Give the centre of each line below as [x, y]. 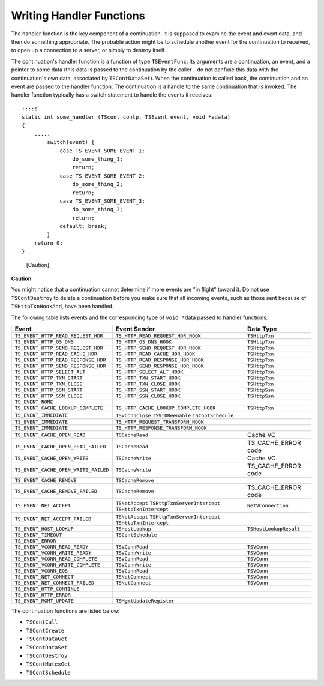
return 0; [48, 243]
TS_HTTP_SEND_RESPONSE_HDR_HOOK [160, 366]
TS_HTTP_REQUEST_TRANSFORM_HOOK [160, 422]
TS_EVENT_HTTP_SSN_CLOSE [49, 396]
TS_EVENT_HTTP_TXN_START [49, 378]
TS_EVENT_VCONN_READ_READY [52, 547]
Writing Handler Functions [78, 16]
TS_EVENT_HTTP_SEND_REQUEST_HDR [59, 348]
